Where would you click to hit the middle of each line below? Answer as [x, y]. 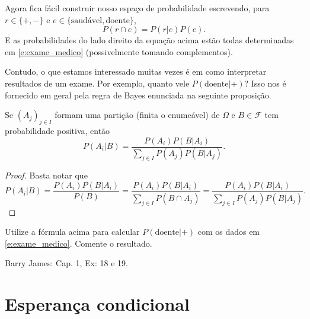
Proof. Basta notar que [46, 175]
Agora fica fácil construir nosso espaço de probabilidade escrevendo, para [137, 8]
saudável [87, 20]
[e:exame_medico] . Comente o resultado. [79, 243]
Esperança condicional [97, 304]
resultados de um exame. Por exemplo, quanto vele [97, 83]
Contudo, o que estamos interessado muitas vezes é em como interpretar [136, 71]
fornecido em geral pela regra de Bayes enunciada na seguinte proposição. [138, 95]
